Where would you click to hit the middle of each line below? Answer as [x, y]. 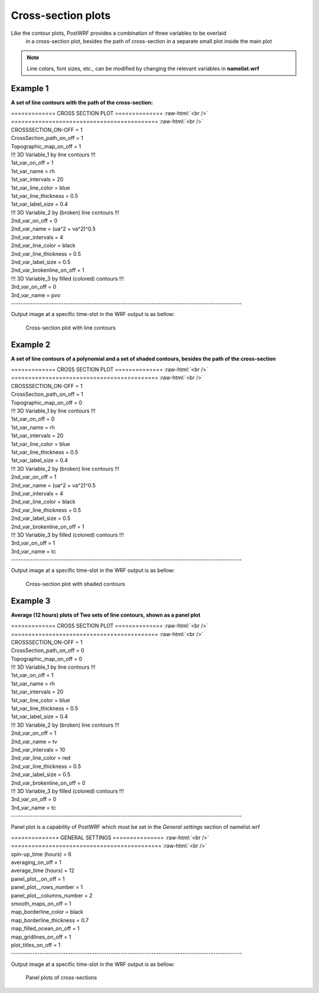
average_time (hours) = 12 [43, 871]
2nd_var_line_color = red [41, 758]
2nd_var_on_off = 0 [34, 221]
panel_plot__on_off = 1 [38, 879]
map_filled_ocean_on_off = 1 [45, 929]
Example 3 [31, 600]
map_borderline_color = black [47, 912]
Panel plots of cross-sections [61, 978]
